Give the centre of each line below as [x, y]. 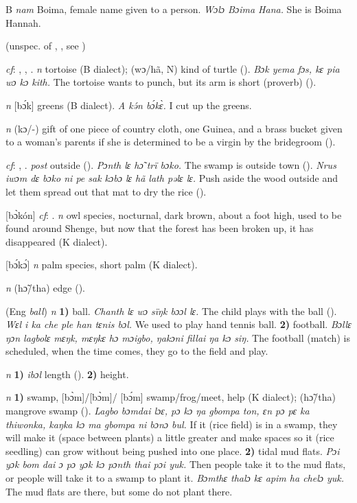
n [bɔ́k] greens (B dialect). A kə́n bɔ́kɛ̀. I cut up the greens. [129, 105]
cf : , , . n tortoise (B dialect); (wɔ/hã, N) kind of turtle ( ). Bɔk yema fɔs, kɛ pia [173, 68]
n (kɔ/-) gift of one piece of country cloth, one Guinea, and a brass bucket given [174, 128]
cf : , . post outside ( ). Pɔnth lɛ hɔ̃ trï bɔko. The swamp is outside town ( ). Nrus [171, 164]
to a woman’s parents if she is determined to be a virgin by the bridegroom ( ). [171, 142]
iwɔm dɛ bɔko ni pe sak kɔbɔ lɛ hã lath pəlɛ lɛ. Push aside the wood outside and [172, 178]
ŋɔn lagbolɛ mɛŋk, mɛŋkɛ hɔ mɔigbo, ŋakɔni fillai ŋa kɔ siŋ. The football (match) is [178, 337]
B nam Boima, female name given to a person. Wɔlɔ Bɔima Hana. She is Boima [174, 9]
